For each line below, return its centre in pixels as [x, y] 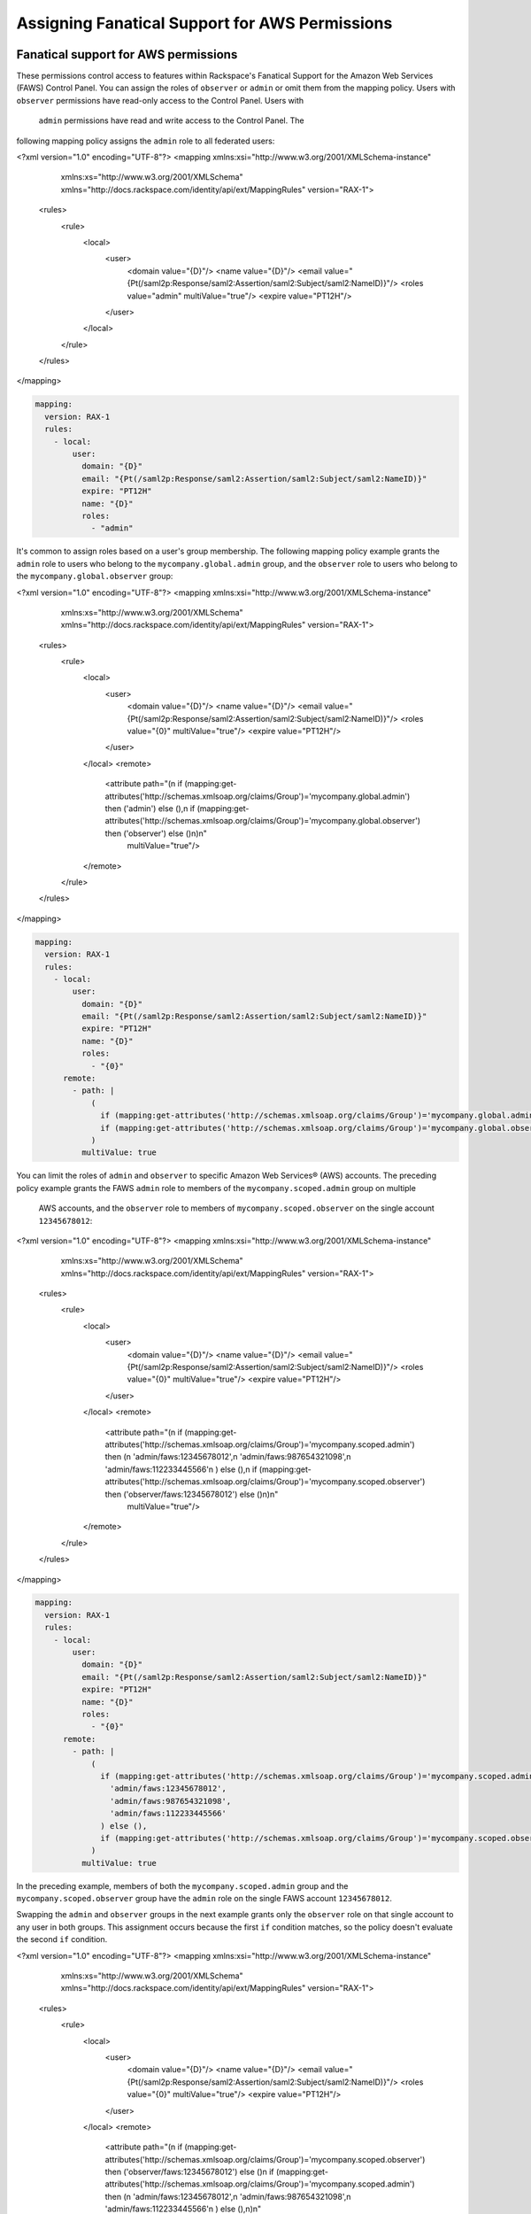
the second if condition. [62, 1939]
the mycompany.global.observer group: [95, 577]
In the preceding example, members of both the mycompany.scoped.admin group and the [182, 1885]
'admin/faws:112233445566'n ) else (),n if [181, 1469]
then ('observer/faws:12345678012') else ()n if [189, 2172]
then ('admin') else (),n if [150, 809]
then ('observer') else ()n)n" [156, 833]
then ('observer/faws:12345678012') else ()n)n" [192, 1494]
